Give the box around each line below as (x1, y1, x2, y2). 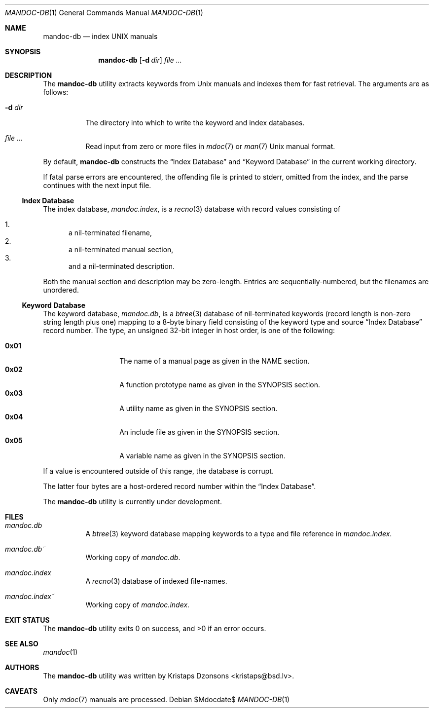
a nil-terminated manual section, (69, 245, 174, 254)
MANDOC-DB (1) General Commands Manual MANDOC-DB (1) (5, 8, 203, 17)
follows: (43, 88, 69, 96)
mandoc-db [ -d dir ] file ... (98, 56, 182, 64)
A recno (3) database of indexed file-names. (85, 577, 227, 585)
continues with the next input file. (43, 181, 151, 189)
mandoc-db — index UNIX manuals (43, 32, 158, 40)
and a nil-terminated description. (69, 262, 175, 270)
